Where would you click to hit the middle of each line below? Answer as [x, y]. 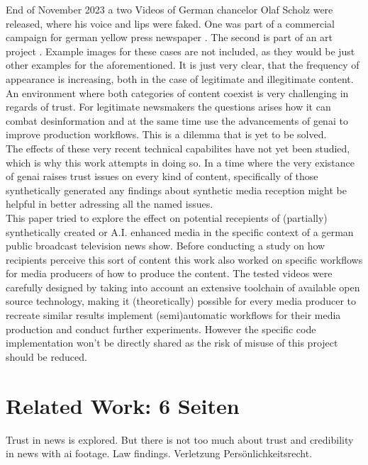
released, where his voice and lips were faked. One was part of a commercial [170, 23]
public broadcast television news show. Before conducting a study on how [166, 246]
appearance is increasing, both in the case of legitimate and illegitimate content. [180, 78]
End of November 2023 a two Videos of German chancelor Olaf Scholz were [169, 9]
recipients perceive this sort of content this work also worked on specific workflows [184, 259]
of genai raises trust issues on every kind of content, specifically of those [162, 176]
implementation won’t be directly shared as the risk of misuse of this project [172, 343]
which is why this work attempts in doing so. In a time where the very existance [180, 162]
